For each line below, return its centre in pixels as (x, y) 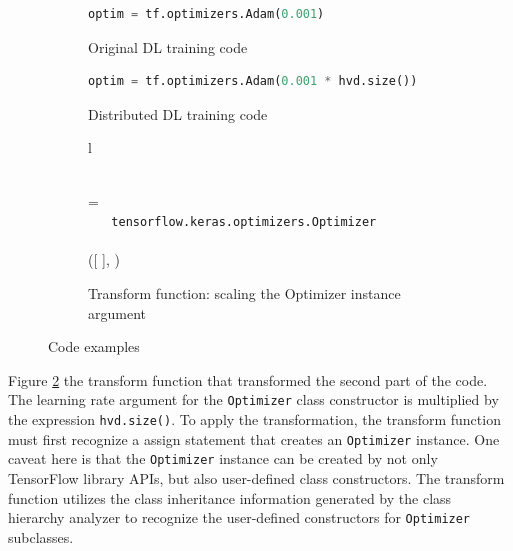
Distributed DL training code (178, 113)
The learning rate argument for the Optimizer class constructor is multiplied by (253, 399)
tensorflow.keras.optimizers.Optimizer (244, 222)
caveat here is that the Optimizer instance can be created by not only (223, 458)
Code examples (94, 346)
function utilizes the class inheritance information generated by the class (230, 497)
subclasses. (41, 536)
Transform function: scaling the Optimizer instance (244, 293)
